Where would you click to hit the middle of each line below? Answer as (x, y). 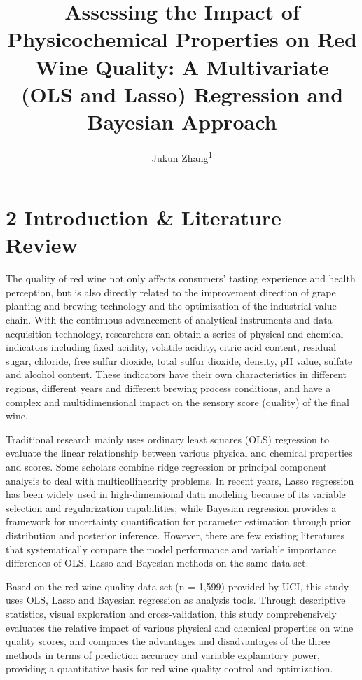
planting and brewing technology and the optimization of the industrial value (171, 306)
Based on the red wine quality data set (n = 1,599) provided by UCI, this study (177, 586)
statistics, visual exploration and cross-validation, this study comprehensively (171, 613)
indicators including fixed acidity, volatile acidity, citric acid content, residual (171, 347)
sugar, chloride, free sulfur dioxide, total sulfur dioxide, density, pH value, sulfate (179, 360)
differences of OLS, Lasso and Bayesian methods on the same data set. (157, 563)
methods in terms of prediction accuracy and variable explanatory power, (163, 654)
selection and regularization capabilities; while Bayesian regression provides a (171, 507)
